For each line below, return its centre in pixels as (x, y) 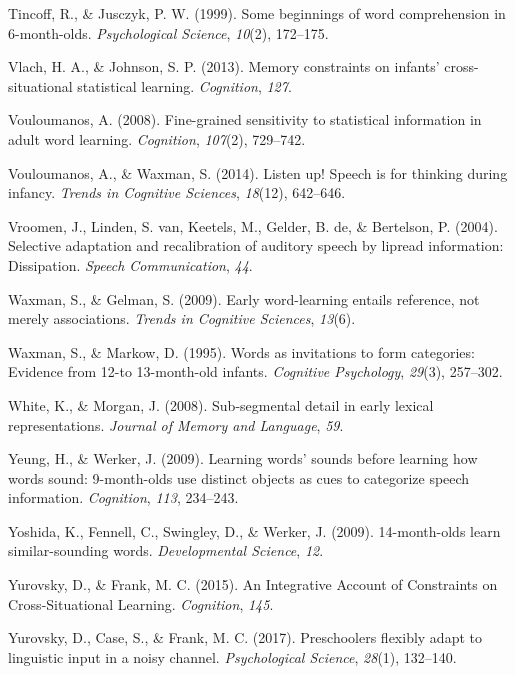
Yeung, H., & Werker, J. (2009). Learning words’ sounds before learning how (243, 458)
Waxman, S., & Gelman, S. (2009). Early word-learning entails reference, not (244, 298)
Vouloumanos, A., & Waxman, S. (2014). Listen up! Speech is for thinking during (258, 172)
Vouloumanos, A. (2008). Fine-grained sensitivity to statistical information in (245, 119)
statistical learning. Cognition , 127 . (184, 85)
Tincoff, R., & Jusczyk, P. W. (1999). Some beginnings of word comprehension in (257, 13)
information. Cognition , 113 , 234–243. (123, 497)
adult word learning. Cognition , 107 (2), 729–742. (157, 138)
